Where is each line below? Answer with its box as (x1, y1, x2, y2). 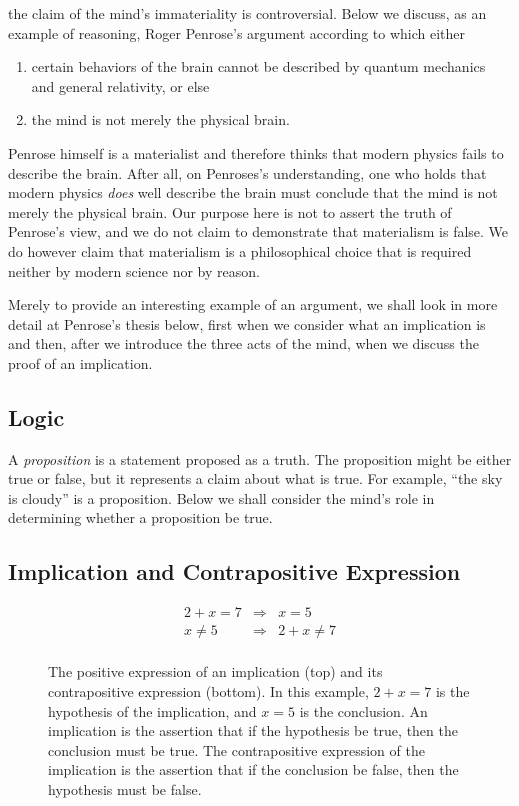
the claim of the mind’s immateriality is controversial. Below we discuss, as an (8, 3, 487, 23)
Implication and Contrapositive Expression (8, 556, 461, 587)
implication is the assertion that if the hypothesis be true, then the (48, 720, 458, 741)
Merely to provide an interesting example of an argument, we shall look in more (8, 294, 498, 315)
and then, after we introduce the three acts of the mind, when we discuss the (8, 333, 479, 354)
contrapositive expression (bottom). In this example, (48, 680, 369, 701)
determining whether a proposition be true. (8, 507, 273, 528)
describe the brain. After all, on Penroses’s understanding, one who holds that (8, 162, 487, 183)
